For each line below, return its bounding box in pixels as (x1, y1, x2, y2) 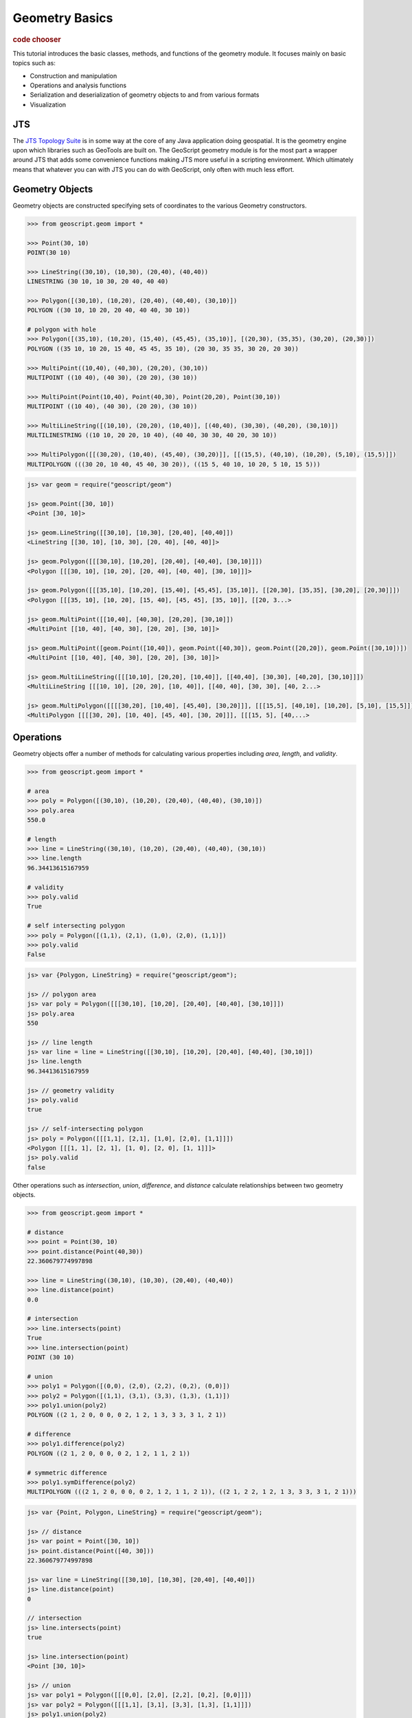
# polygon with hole (27, 326, 96, 333)
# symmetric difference (27, 1469, 108, 1477)
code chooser (12, 34, 61, 44)
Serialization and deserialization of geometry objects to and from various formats (30, 91, 260, 99)
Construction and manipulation (30, 71, 117, 80)
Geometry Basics (12, 10, 113, 25)
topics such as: (12, 59, 56, 67)
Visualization (30, 100, 67, 109)
